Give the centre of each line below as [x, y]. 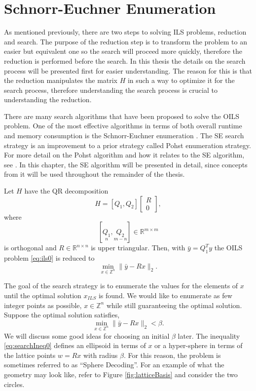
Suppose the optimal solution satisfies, [62, 315]
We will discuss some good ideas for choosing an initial [87, 335]
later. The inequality [209, 335]
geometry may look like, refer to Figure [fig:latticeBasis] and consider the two [121, 374]
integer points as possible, [43, 305]
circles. [14, 384]
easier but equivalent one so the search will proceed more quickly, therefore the [123, 51]
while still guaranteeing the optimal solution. [174, 305]
